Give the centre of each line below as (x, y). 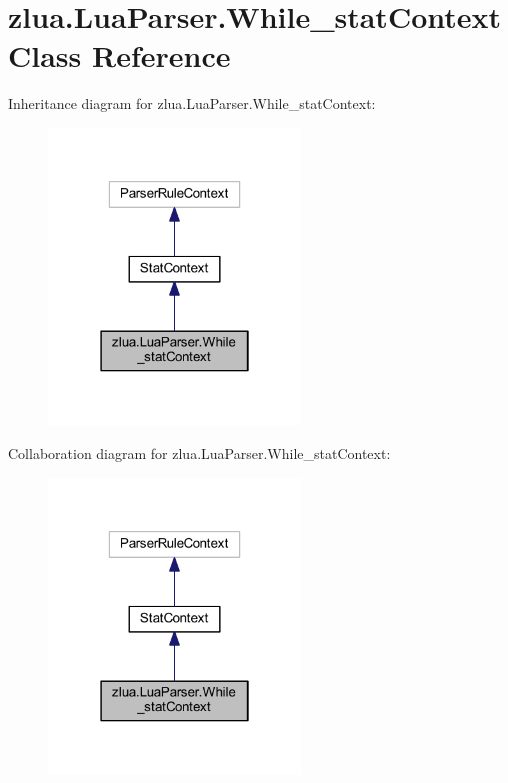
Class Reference (119, 55)
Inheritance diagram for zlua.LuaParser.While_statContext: (192, 103)
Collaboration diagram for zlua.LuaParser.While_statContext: (199, 452)
